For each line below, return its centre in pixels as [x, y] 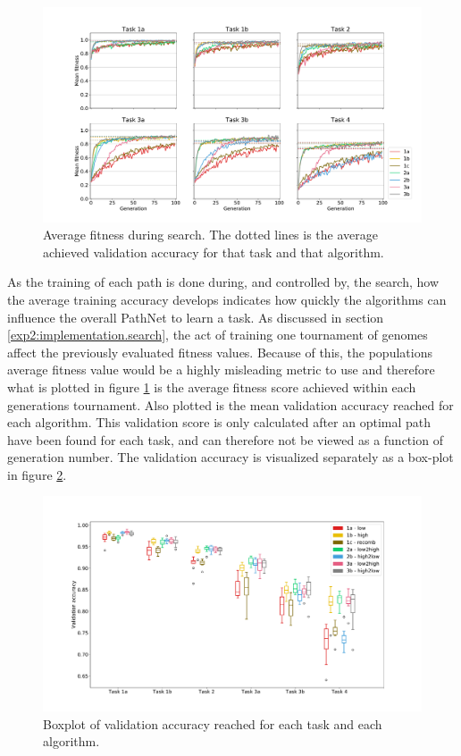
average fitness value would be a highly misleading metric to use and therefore [221, 370]
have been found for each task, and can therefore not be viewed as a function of [225, 439]
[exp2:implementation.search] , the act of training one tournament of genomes [218, 335]
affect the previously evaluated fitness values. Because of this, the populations [220, 352]
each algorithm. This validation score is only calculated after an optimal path [219, 422]
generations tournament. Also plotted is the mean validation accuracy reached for [230, 404]
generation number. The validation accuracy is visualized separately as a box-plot [230, 457]
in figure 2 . [37, 474]
